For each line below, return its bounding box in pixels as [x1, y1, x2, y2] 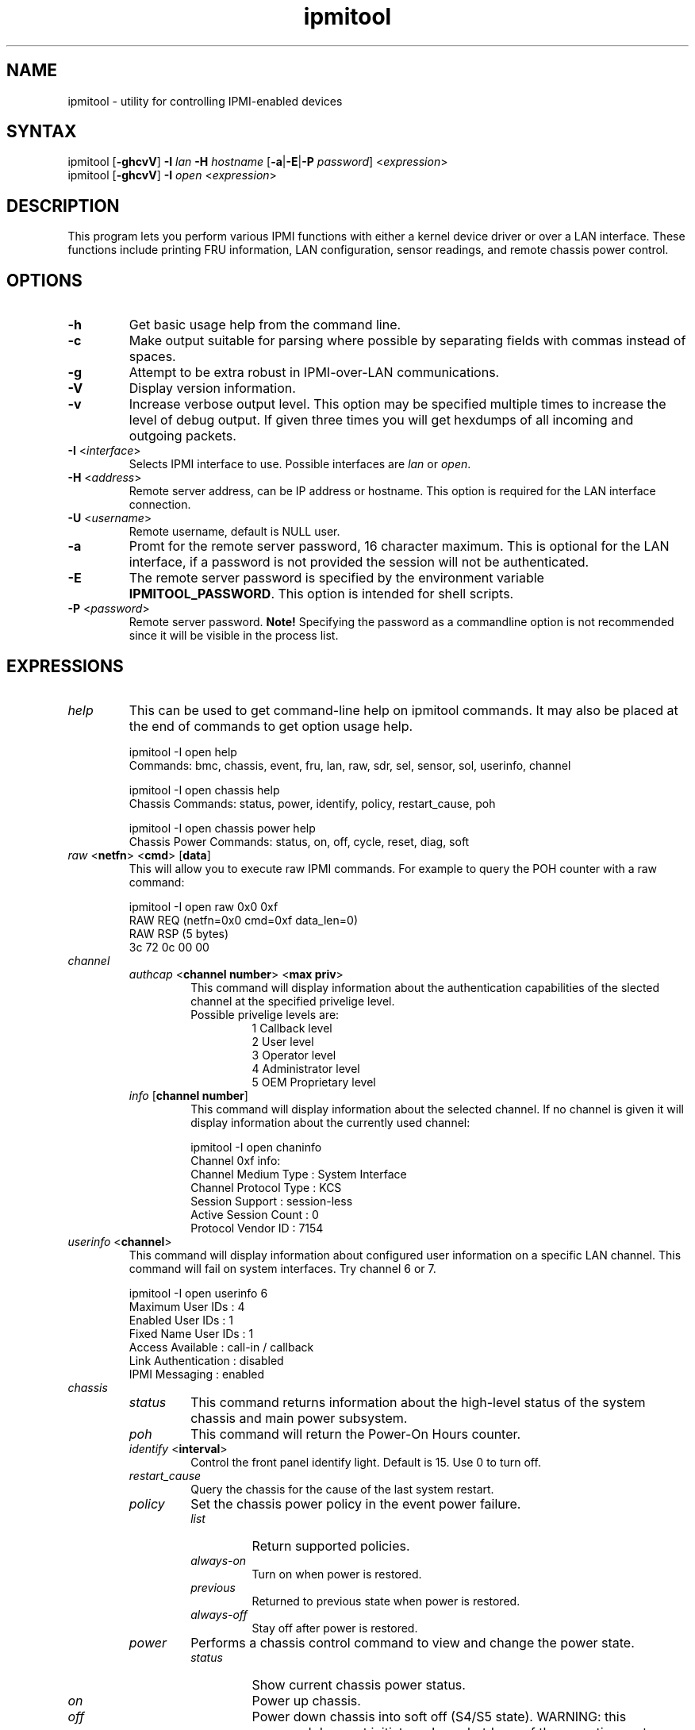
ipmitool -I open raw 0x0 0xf [129, 899, 278, 913]
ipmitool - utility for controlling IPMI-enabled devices [67, 94, 343, 108]
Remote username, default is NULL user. [129, 525, 340, 539]
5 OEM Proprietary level [252, 1075, 376, 1089]
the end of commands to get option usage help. [129, 717, 413, 734]
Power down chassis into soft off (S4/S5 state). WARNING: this [252, 1708, 627, 1724]
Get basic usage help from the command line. [129, 317, 401, 333]
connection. [129, 498, 191, 512]
